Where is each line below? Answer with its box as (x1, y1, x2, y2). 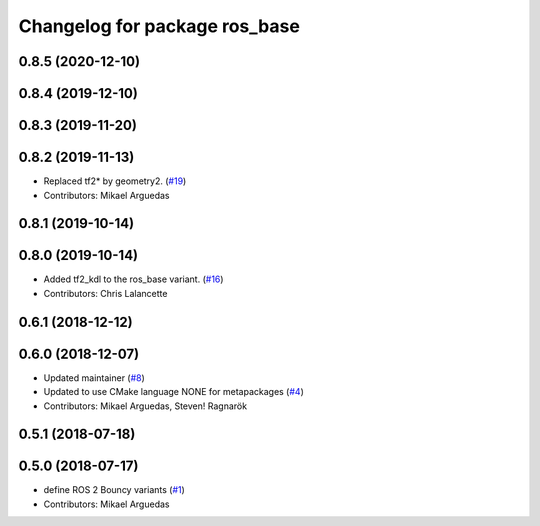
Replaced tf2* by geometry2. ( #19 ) (43, 175, 187, 187)
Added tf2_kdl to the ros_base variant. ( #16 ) (43, 273, 224, 285)
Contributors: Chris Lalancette (43, 287, 168, 299)
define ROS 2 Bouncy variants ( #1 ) (43, 484, 185, 496)
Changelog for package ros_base (18, 15, 300, 37)
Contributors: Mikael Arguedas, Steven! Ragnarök (43, 400, 248, 412)
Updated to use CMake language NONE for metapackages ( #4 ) (43, 386, 305, 398)
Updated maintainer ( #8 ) (43, 371, 145, 384)
